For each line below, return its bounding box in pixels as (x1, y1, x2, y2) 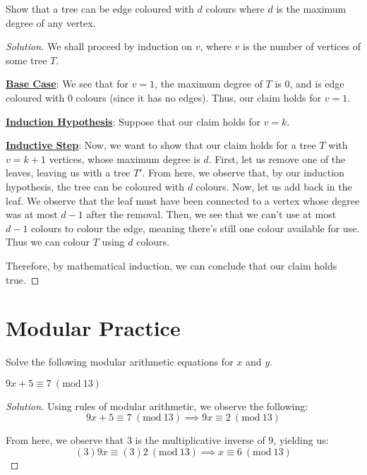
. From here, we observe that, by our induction (142, 165, 344, 180)
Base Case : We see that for (6, 76, 128, 91)
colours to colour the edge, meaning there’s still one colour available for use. (31, 220, 360, 235)
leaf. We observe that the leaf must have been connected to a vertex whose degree (6, 193, 360, 208)
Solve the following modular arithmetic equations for (6, 354, 234, 369)
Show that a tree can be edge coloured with (6, 1, 194, 16)
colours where (205, 1, 265, 16)
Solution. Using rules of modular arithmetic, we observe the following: (6, 398, 308, 413)
